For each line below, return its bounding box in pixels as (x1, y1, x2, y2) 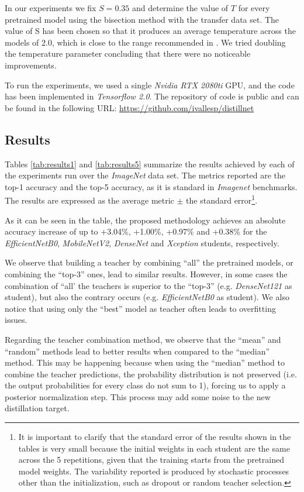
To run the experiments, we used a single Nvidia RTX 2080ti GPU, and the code (5, 78, 295, 91)
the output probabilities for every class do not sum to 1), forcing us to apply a (5, 379, 286, 391)
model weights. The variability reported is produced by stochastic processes (18, 465, 289, 477)
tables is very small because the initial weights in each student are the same (18, 442, 290, 454)
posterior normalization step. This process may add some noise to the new (5, 390, 271, 402)
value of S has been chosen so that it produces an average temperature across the (5, 25, 296, 37)
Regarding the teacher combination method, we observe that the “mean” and (5, 333, 281, 345)
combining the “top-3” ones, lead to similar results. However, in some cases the (5, 267, 288, 280)
